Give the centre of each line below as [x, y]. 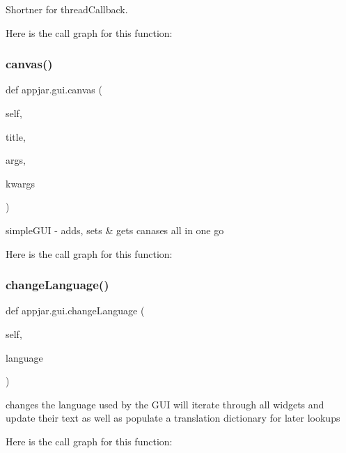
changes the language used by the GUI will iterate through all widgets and [165, 404]
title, [16, 136]
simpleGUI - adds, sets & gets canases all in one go [115, 230]
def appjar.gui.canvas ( [54, 90]
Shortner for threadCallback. [67, 9]
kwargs [21, 183]
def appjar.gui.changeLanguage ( [75, 310]
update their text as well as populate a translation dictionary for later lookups [173, 418]
